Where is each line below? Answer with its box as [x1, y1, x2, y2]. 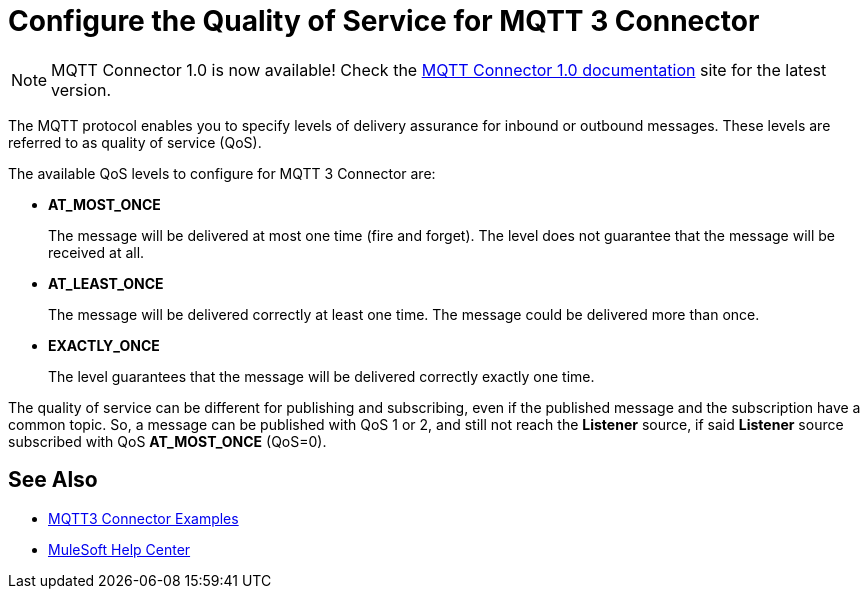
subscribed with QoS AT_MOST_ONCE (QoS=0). [8, 432, 327, 450]
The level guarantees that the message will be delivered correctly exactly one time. [48, 367, 595, 385]
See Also [8, 467, 98, 493]
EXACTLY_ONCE [48, 336, 160, 354]
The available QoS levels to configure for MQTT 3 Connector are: [8, 164, 436, 182]
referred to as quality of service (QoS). [8, 133, 262, 151]
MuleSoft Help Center [48, 540, 191, 558]
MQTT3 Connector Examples [48, 509, 239, 527]
